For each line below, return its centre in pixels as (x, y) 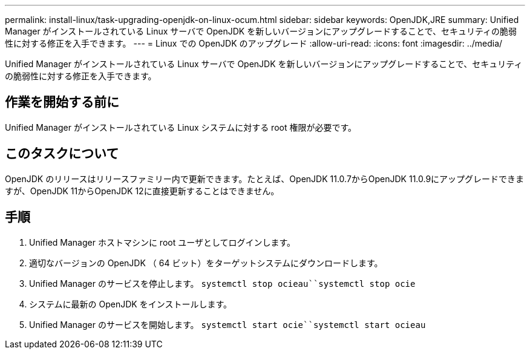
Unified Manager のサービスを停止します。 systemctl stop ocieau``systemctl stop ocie (222, 283)
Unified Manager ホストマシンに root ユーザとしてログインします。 (162, 242)
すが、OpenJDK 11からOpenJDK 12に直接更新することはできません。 (142, 191)
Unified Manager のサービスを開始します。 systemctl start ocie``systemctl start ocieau (227, 324)
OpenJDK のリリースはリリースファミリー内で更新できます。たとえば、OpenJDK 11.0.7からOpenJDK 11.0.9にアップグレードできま (265, 179)
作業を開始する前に (62, 102)
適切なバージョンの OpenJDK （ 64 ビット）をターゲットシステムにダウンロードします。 (206, 263)
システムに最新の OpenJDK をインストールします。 (130, 304)
